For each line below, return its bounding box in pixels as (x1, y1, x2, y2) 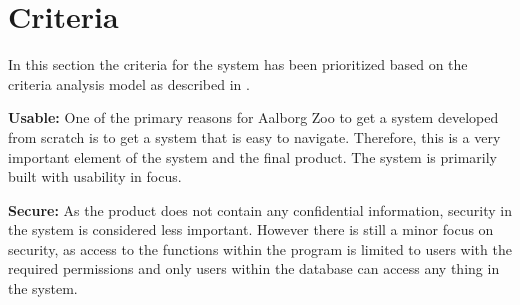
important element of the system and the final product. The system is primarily (8, 146, 497, 167)
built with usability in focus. (8, 166, 182, 187)
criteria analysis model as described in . (8, 73, 250, 94)
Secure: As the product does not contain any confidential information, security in (8, 199, 512, 220)
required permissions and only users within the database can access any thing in (8, 258, 500, 279)
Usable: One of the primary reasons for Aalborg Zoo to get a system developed (8, 107, 499, 128)
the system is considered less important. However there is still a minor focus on (8, 219, 494, 240)
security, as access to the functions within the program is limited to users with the (8, 238, 512, 259)
